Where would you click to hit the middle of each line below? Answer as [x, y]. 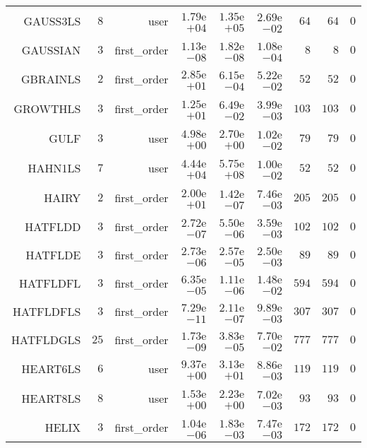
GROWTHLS [47, 108]
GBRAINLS [51, 78]
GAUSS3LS [52, 20]
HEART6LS [51, 368]
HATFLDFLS [47, 311]
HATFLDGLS [46, 339]
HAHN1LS [54, 167]
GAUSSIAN [51, 49]
